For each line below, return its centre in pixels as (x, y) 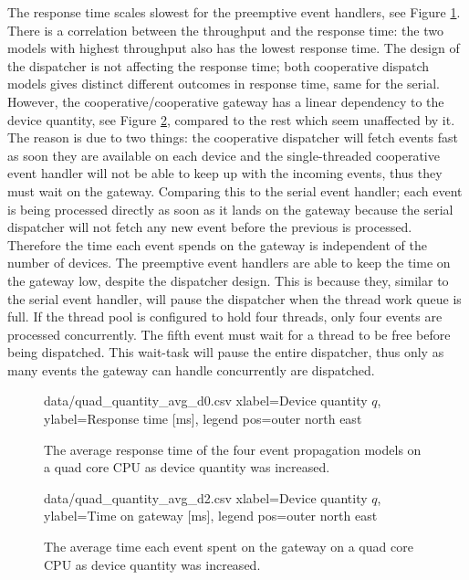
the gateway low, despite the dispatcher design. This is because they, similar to (228, 280)
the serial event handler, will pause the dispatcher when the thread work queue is (234, 298)
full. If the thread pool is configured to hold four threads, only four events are (225, 316)
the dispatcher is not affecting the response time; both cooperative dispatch (219, 65)
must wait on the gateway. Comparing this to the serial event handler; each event (235, 190)
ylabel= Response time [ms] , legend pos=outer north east (203, 419)
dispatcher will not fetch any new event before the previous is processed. (210, 227)
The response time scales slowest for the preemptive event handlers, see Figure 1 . (234, 12)
